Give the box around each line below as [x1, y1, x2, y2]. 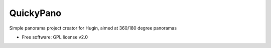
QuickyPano [9, 7, 62, 18]
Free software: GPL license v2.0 [22, 34, 88, 40]
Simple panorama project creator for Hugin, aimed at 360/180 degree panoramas [9, 25, 177, 31]
